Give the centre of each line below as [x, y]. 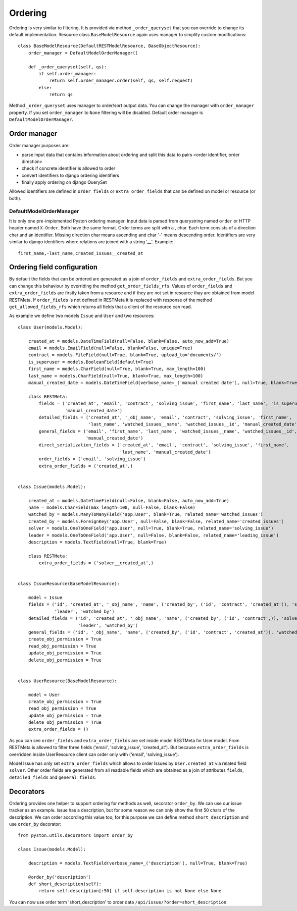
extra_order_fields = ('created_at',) [86, 466]
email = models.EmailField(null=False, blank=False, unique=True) [110, 348]
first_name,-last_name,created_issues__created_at [81, 253]
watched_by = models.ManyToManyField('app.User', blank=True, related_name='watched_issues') [146, 514]
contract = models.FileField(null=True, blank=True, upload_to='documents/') [125, 355]
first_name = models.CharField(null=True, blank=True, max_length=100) [117, 369]
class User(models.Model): [51, 327]
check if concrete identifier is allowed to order [69, 168]
